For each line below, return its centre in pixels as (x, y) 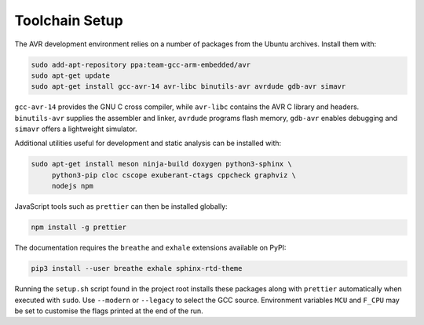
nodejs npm (73, 186)
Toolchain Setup (69, 20)
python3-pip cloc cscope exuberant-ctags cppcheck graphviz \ (174, 175)
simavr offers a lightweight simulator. (76, 129)
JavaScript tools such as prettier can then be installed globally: (121, 206)
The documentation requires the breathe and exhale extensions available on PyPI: (150, 248)
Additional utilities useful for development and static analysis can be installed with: (148, 143)
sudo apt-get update (70, 75)
